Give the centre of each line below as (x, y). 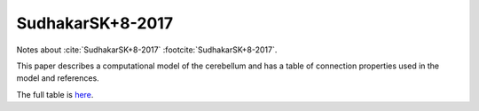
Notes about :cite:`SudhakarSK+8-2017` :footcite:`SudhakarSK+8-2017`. (147, 50)
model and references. (58, 78)
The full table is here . (55, 94)
